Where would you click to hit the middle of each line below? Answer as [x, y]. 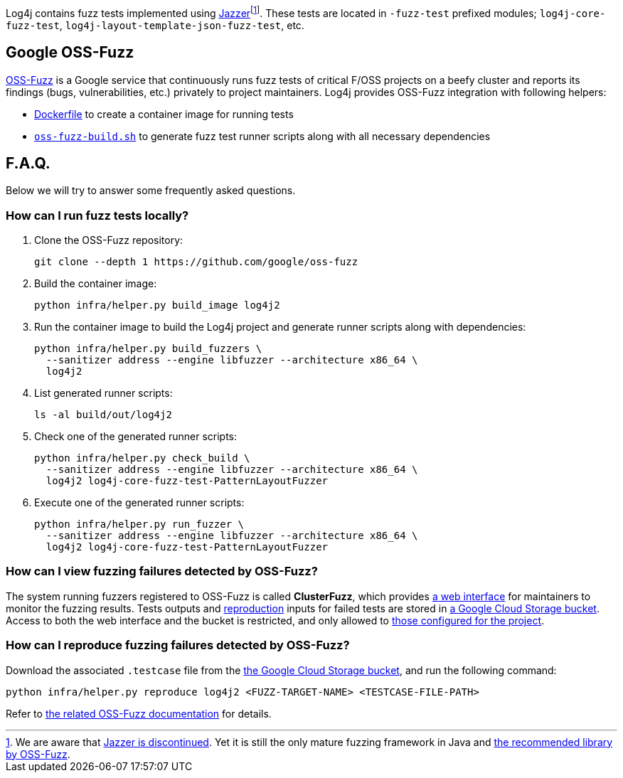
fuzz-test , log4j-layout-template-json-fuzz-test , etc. [155, 25]
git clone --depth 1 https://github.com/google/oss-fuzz [196, 262]
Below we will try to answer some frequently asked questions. [151, 191]
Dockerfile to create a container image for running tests [164, 114]
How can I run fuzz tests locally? [97, 215]
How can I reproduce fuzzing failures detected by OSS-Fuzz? [178, 645]
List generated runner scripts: [103, 393]
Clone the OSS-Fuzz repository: [109, 240]
